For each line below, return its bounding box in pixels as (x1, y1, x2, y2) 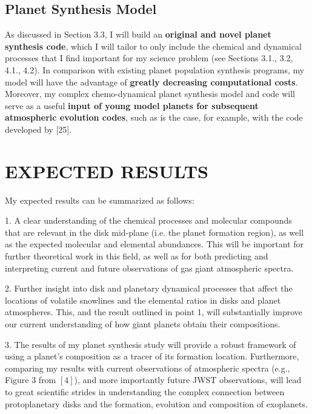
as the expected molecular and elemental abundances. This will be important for (5, 238, 304, 250)
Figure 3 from (5, 373, 56, 386)
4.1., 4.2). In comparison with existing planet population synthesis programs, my (5, 63, 305, 76)
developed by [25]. (5, 122, 72, 135)
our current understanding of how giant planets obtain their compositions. (5, 318, 280, 330)
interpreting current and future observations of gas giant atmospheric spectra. (5, 261, 294, 274)
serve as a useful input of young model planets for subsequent (5, 99, 259, 112)
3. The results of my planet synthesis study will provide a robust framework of (5, 338, 296, 350)
